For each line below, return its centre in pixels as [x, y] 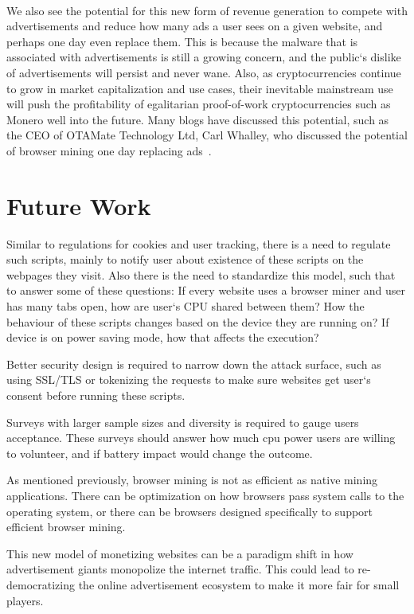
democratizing [41, 584]
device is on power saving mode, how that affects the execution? [163, 337]
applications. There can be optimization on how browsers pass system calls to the [205, 495]
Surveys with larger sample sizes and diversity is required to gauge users [183, 422]
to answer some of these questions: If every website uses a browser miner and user [206, 290]
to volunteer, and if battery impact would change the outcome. [160, 453]
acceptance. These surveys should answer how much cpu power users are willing [201, 438]
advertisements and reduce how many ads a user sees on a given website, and [195, 26]
